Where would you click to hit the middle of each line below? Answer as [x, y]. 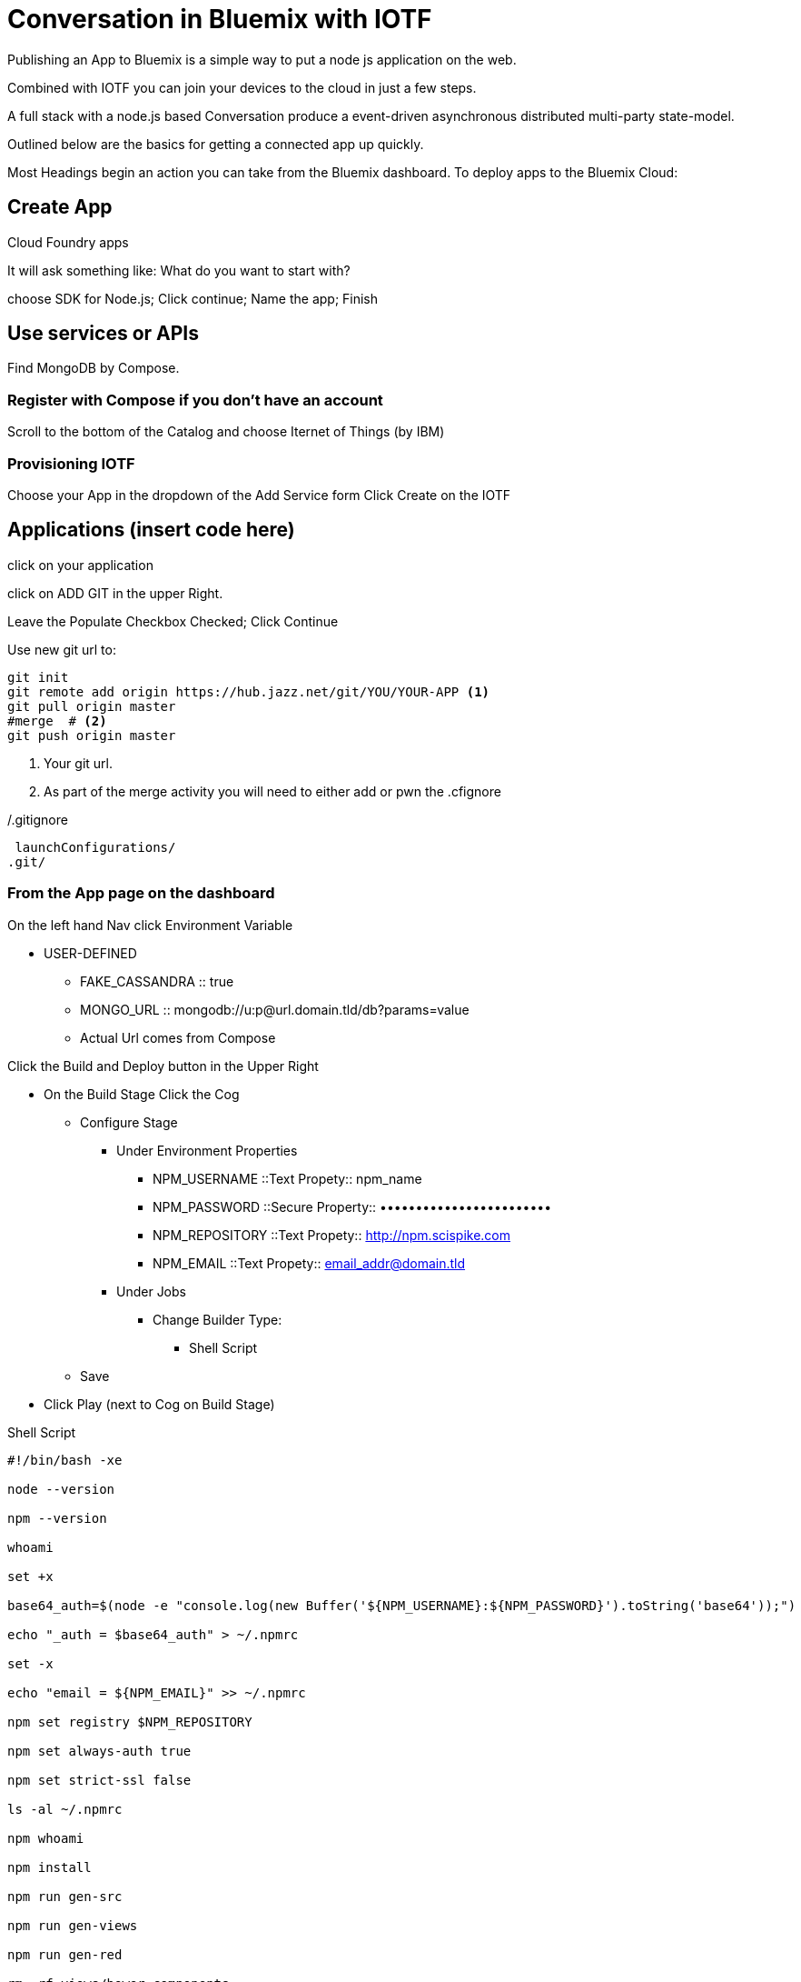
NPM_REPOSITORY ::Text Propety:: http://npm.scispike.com [332, 1235]
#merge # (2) [57, 721]
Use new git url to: [62, 649]
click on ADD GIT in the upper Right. [115, 593]
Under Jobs [151, 1291]
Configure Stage [129, 1122]
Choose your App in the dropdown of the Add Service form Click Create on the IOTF [259, 495]
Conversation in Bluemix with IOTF [220, 19]
